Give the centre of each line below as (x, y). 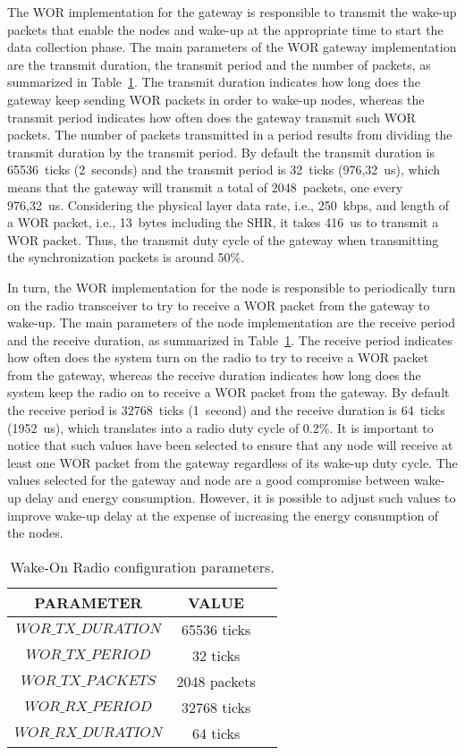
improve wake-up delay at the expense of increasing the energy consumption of (223, 515)
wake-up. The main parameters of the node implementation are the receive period (232, 322)
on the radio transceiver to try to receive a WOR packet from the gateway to (219, 305)
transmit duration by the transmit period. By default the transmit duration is (221, 152)
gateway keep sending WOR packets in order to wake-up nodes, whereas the (216, 99)
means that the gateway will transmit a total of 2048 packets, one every (205, 187)
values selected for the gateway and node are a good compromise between (209, 480)
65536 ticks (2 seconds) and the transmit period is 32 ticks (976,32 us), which (224, 170)
